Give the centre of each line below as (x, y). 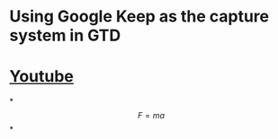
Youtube (42, 77)
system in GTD (65, 35)
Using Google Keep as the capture (139, 17)
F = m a (151, 116)
